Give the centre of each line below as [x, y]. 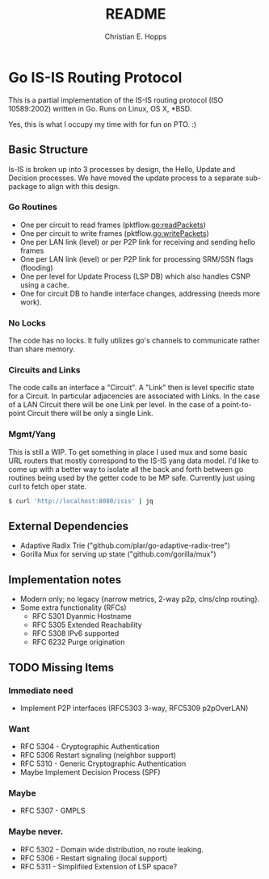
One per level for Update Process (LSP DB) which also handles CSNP [135, 276]
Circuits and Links [44, 370]
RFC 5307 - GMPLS [53, 811]
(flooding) [37, 267]
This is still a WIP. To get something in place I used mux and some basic [128, 452]
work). [31, 302]
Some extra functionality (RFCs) [73, 608]
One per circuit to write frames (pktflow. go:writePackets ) [114, 233]
